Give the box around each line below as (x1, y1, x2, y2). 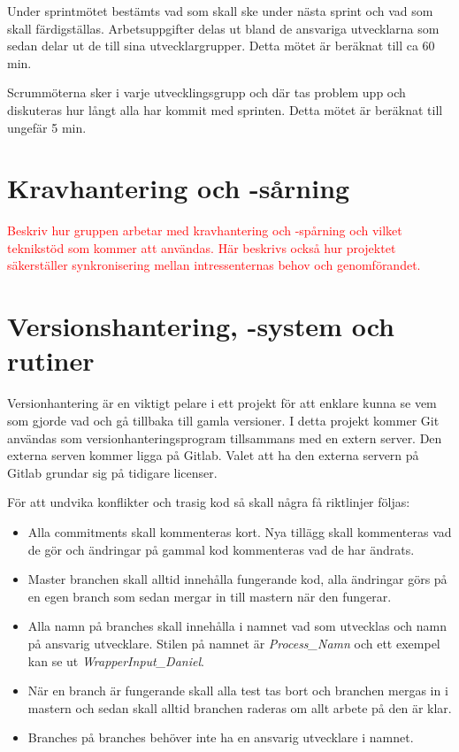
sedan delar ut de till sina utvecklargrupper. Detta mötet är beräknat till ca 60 (7, 36, 435, 55)
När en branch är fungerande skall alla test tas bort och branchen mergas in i (27, 681, 448, 700)
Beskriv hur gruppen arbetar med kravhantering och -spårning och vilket (7, 221, 402, 240)
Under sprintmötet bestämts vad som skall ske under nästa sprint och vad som (7, 2, 433, 19)
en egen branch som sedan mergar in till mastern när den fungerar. (27, 587, 392, 605)
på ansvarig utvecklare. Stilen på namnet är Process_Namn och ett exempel (27, 633, 440, 652)
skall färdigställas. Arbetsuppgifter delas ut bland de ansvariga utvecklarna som (7, 19, 440, 37)
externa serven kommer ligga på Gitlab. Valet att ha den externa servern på (7, 446, 419, 464)
